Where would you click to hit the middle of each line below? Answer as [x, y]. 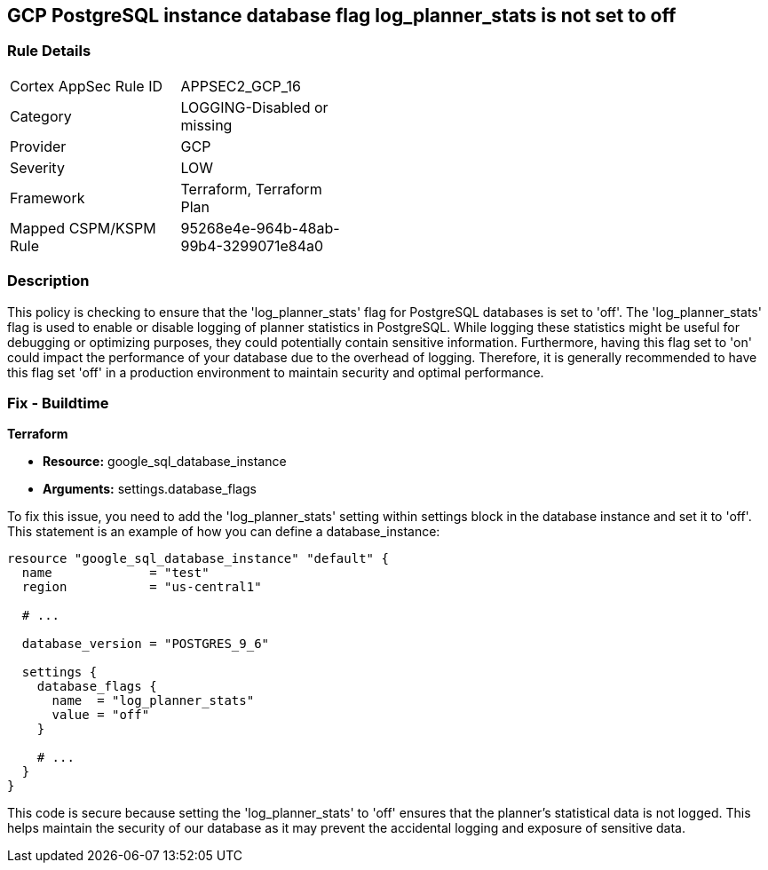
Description [48, 281]
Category [41, 116]
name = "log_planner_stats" [153, 701]
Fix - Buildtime [58, 403]
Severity [37, 167]
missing [206, 125]
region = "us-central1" [142, 587]
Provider [38, 146]
